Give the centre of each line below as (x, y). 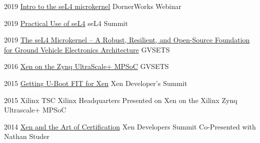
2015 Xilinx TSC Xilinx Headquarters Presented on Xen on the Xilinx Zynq (121, 100)
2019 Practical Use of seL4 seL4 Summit (66, 23)
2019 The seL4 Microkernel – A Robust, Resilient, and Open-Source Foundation (127, 40)
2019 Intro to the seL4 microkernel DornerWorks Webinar (93, 6)
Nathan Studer (27, 136)
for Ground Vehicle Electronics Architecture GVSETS (87, 49)
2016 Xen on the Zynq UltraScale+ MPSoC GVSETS (86, 66)
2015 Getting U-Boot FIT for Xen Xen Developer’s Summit (96, 83)
